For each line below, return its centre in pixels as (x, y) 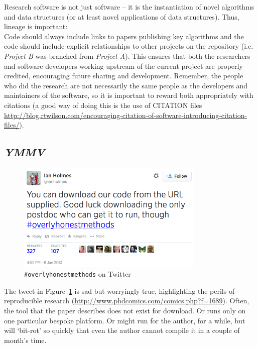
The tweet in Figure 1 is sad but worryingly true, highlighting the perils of (119, 291)
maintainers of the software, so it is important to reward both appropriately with (129, 95)
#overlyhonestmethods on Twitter (78, 274)
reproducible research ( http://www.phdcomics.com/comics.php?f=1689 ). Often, (127, 301)
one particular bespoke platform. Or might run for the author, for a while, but (125, 320)
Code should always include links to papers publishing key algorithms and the (124, 36)
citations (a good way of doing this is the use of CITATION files (103, 105)
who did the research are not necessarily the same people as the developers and (126, 85)
